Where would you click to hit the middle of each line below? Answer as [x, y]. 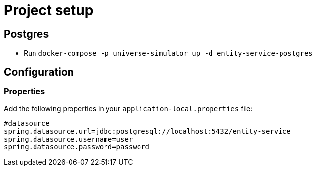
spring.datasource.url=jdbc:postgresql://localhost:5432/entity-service [147, 131]
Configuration [39, 72]
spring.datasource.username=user [69, 139]
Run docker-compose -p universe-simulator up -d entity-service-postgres [168, 53]
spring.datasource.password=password [77, 147]
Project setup [49, 10]
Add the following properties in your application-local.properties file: [128, 109]
